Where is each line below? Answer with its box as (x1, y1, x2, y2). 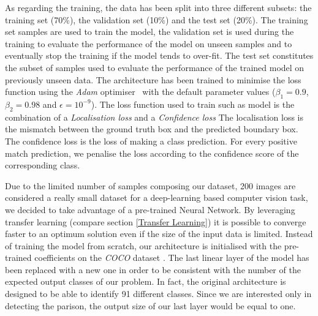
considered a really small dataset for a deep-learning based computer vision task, (5, 191, 308, 204)
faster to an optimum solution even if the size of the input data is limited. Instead (5, 227, 313, 240)
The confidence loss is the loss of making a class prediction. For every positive (5, 134, 297, 147)
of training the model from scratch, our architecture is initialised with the (5, 239, 282, 252)
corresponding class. (5, 159, 80, 171)
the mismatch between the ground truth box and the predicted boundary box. (5, 122, 298, 135)
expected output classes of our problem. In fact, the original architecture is (5, 275, 286, 288)
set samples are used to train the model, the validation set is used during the (5, 25, 294, 38)
